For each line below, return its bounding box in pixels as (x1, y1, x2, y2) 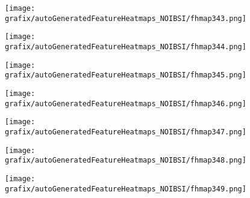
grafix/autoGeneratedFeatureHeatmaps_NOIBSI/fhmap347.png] (5, 127, 246, 136)
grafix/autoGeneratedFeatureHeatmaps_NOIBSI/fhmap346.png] (5, 99, 246, 108)
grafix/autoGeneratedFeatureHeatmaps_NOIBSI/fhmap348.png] (5, 156, 246, 165)
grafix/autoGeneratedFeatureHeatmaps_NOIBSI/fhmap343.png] (5, 14, 246, 23)
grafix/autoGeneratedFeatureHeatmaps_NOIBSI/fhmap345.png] (5, 71, 246, 80)
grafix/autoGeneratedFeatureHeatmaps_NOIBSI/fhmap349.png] (5, 184, 246, 193)
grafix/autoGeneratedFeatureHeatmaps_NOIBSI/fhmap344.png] (5, 42, 246, 51)
